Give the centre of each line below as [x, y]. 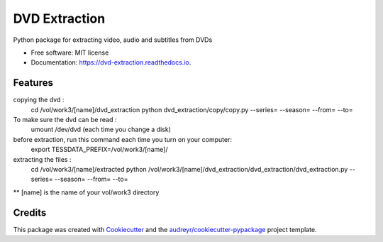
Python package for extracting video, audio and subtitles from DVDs [113, 40]
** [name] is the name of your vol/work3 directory [86, 192]
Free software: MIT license [70, 53]
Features [33, 83]
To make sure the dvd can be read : [65, 120]
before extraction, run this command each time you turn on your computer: [122, 139]
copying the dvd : [39, 100]
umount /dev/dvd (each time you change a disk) [101, 130]
